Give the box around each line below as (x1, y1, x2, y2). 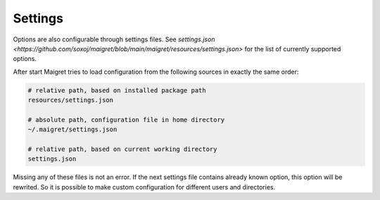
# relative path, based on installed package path (27, 86, 207, 94)
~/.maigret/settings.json (27, 126, 118, 133)
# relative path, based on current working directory (27, 145, 217, 154)
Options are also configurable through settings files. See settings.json (13, 35, 215, 44)
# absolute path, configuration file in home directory (27, 116, 225, 124)
